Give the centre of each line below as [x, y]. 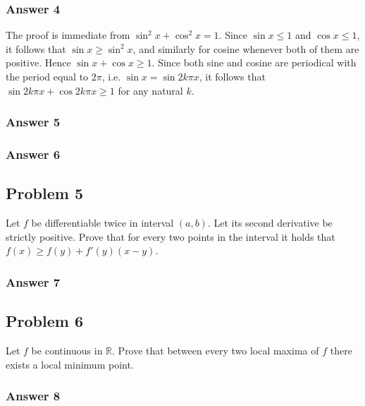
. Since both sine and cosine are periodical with [254, 62]
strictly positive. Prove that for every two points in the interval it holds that [171, 236]
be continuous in [67, 350]
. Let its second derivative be [270, 223]
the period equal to [47, 76]
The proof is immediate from [68, 35]
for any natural [150, 90]
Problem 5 [44, 193]
